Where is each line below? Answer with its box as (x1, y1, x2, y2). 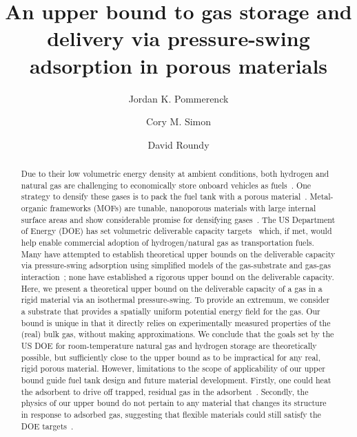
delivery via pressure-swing (47, 24, 310, 52)
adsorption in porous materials (29, 51, 328, 79)
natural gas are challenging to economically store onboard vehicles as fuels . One (21, 179, 312, 191)
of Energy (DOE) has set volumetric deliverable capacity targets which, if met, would (21, 225, 332, 237)
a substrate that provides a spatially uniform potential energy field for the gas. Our (21, 305, 320, 317)
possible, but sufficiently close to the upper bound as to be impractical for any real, (21, 351, 320, 363)
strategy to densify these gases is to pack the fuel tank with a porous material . (21, 191, 307, 202)
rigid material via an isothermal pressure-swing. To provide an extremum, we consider (21, 294, 330, 306)
